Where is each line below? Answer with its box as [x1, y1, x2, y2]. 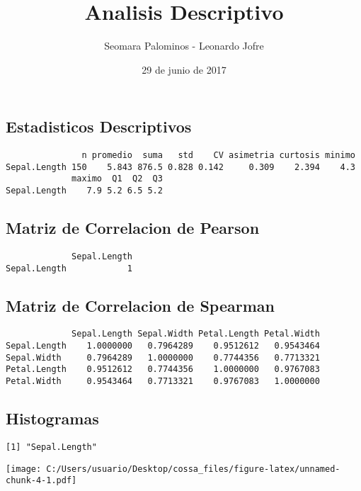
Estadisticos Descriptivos [6, 115, 192, 137]
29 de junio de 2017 [142, 62, 227, 77]
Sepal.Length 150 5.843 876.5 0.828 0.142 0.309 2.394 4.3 [6, 162, 355, 172]
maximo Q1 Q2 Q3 [71, 174, 163, 184]
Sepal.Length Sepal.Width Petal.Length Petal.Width [71, 329, 320, 339]
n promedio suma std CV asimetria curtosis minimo [81, 150, 355, 161]
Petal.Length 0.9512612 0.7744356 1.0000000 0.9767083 [6, 364, 320, 375]
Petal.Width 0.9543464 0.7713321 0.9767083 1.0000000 [6, 376, 320, 387]
